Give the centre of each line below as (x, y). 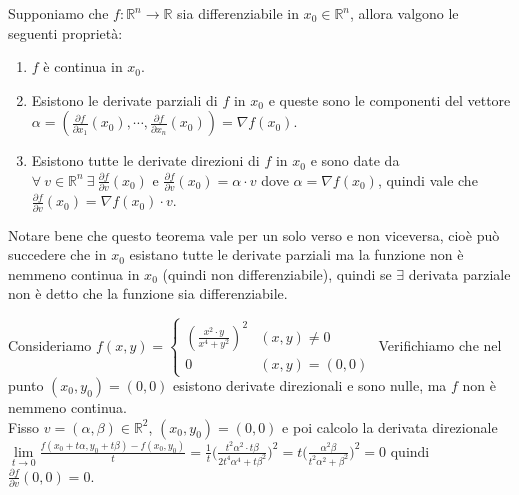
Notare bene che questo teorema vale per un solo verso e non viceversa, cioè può (254, 234)
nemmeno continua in (74, 273)
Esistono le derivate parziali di (124, 99)
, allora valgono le (404, 13)
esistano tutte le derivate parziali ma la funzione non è (296, 254)
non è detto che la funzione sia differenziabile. (148, 293)
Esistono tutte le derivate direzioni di (145, 160)
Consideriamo (50, 344)
